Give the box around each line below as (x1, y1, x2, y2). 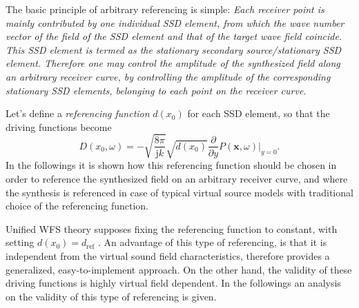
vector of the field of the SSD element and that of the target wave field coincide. (6, 29, 342, 43)
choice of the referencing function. (6, 198, 148, 213)
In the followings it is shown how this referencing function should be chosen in (6, 158, 337, 172)
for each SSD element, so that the (187, 106, 330, 121)
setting (6, 235, 35, 249)
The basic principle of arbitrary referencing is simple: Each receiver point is (6, 2, 324, 16)
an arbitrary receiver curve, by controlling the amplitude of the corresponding (6, 69, 331, 83)
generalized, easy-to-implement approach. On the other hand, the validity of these (6, 262, 352, 276)
